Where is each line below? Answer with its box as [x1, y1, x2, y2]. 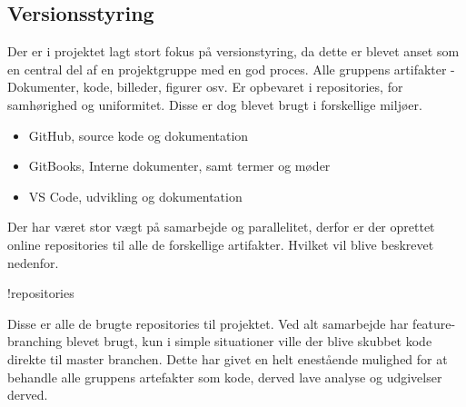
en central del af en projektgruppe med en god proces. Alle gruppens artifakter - [7, 59, 455, 78]
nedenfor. [7, 253, 59, 272]
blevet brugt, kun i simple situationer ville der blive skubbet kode [66, 332, 432, 351]
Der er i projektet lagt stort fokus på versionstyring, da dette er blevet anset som [7, 42, 460, 61]
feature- [412, 313, 456, 333]
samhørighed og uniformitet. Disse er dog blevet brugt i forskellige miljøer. [7, 94, 422, 114]
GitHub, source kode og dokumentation [28, 125, 249, 144]
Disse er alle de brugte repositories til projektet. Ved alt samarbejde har [7, 313, 409, 333]
